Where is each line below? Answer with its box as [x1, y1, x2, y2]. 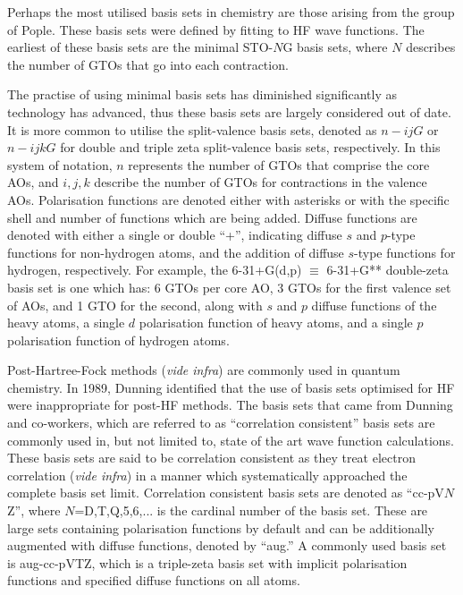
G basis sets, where [282, 38, 388, 56]
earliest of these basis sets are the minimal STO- [7, 38, 274, 56]
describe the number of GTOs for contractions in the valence [94, 173, 427, 191]
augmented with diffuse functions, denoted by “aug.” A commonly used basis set [7, 536, 447, 555]
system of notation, [7, 155, 113, 174]
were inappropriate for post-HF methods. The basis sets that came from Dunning [7, 395, 453, 414]
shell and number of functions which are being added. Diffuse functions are [7, 208, 417, 226]
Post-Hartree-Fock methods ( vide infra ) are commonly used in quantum [7, 361, 400, 379]
